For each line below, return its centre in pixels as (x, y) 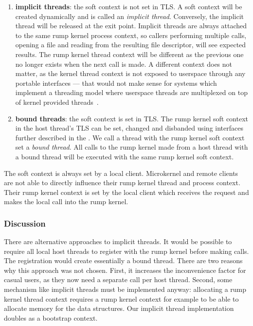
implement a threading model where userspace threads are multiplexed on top (131, 92)
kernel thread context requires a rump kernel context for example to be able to (121, 298)
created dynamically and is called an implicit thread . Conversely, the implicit (129, 16)
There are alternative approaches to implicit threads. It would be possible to (118, 241)
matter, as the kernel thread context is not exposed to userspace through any (130, 73)
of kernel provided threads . (57, 102)
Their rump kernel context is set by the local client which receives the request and (126, 192)
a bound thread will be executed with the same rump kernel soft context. (125, 156)
